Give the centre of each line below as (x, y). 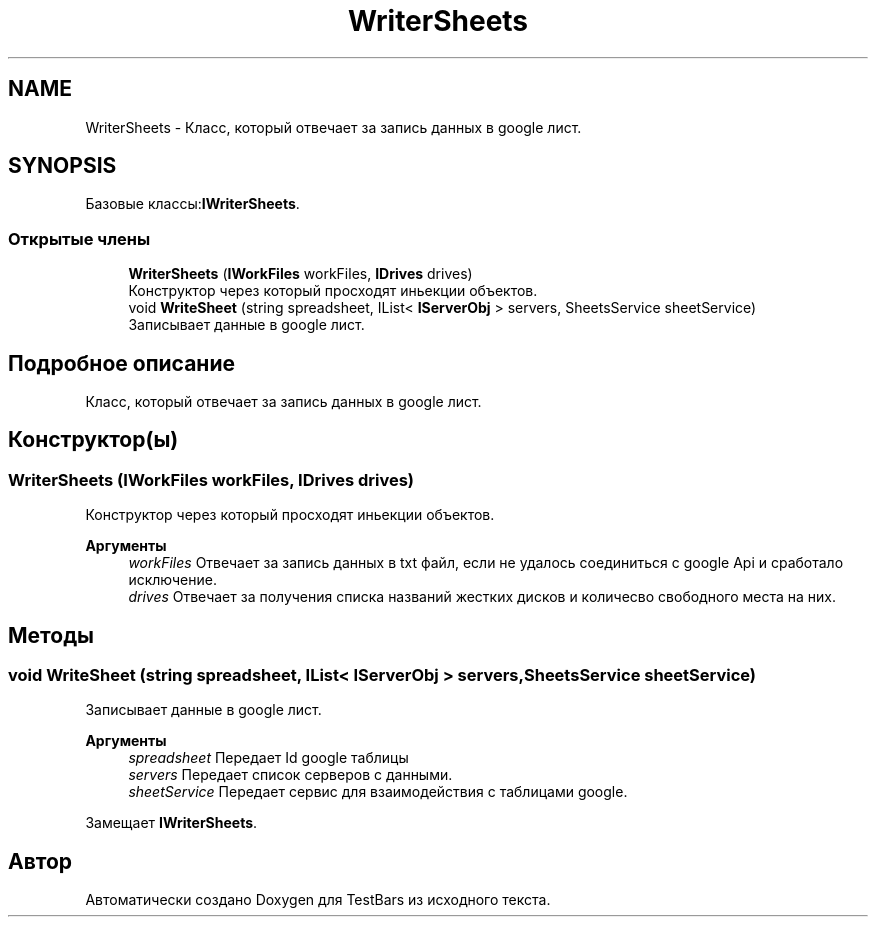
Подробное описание (121, 363)
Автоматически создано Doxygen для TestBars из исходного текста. (318, 900)
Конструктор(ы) (93, 440)
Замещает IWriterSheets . (171, 823)
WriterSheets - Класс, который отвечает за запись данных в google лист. (333, 127)
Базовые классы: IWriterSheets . (192, 204)
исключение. (172, 580)
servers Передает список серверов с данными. (290, 775)
